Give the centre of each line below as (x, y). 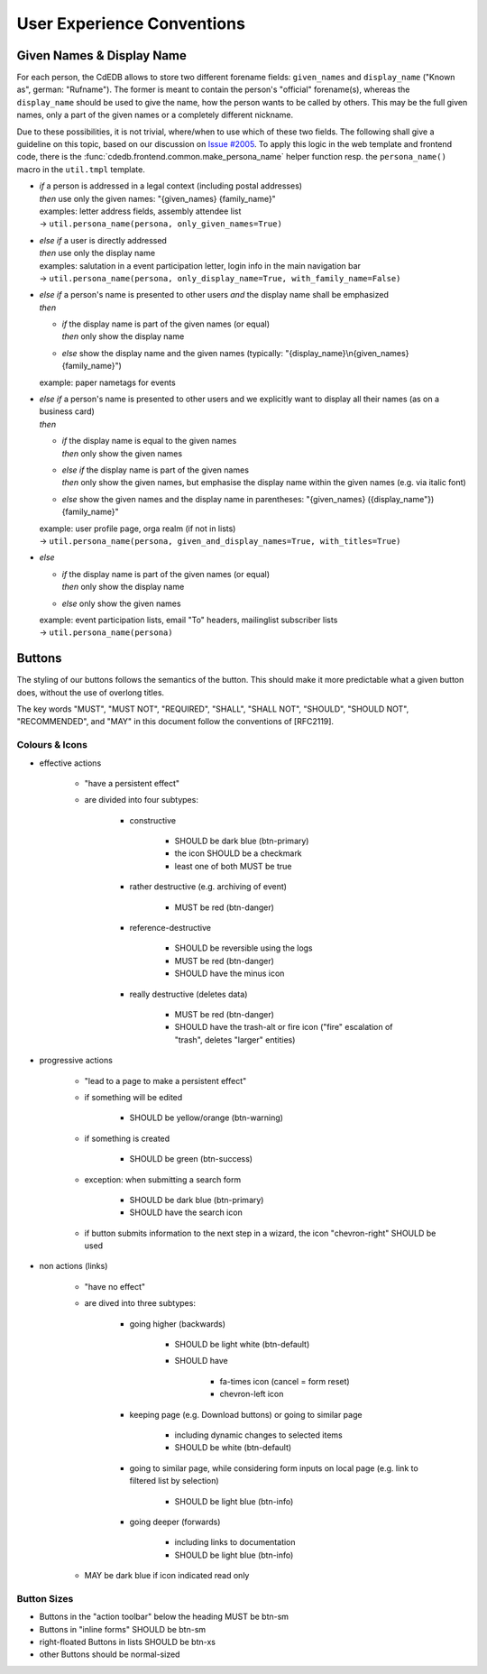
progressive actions (76, 1061)
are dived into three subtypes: (140, 1303)
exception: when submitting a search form (163, 1179)
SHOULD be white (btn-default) (233, 1448)
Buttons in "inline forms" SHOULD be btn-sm (123, 1629)
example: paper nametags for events (107, 382)
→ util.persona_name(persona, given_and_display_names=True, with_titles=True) (220, 540)
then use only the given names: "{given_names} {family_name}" (158, 198)
